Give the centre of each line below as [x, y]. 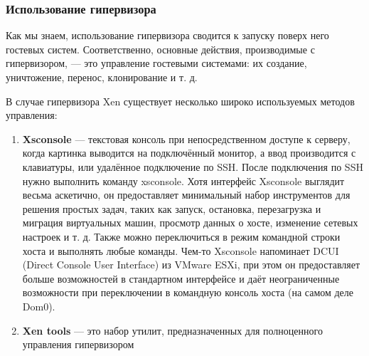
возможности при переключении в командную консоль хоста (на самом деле [188, 292]
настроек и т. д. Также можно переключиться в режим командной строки [181, 236]
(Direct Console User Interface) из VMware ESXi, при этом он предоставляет [191, 265]
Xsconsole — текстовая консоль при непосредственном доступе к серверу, [186, 138]
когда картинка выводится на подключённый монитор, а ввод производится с [189, 153]
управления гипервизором [78, 344]
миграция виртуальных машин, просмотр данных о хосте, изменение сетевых [190, 222]
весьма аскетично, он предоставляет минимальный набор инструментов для [186, 195]
